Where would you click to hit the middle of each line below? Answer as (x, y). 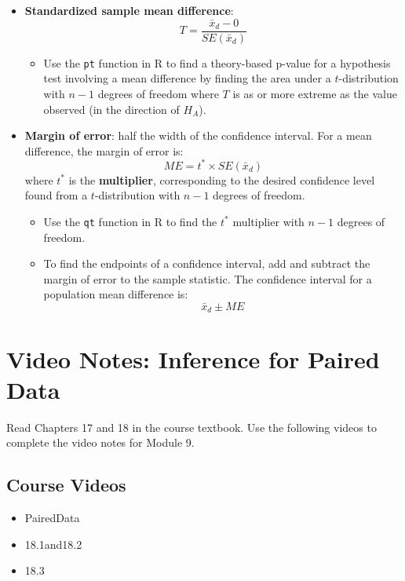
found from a (56, 195)
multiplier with (268, 221)
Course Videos (66, 485)
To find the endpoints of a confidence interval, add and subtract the (207, 263)
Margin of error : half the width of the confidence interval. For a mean (198, 135)
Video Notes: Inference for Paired (193, 358)
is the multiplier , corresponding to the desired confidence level (222, 179)
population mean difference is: (116, 294)
